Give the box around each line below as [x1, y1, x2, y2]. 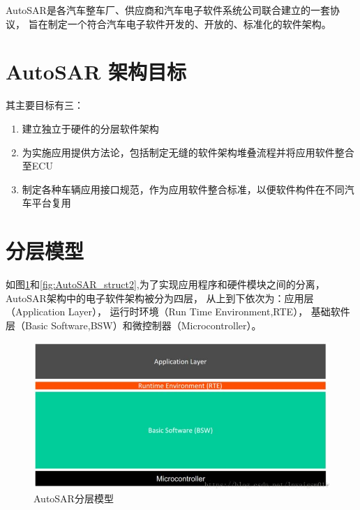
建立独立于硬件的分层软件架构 [22, 121, 159, 135]
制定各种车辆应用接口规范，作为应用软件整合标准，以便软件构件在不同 [22, 181, 345, 196]
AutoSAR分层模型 [33, 490, 114, 505]
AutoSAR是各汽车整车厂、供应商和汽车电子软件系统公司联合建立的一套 [6, 3, 330, 17]
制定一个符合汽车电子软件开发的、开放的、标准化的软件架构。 [47, 16, 331, 31]
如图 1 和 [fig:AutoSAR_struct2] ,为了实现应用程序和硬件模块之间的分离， [6, 277, 325, 291]
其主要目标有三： [6, 98, 84, 112]
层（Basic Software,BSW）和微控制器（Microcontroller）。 [6, 317, 262, 332]
